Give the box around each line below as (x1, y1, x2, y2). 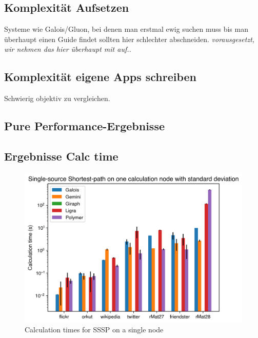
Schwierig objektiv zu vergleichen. (4, 93, 110, 104)
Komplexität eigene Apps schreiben (4, 69, 197, 85)
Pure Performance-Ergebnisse (4, 118, 165, 134)
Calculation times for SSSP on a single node (25, 324, 164, 335)
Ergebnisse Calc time (4, 148, 118, 164)
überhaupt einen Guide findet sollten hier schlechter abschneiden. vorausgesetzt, (4, 33, 255, 44)
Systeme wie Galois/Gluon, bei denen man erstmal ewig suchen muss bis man (4, 24, 248, 34)
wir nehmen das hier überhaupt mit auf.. (4, 44, 131, 54)
